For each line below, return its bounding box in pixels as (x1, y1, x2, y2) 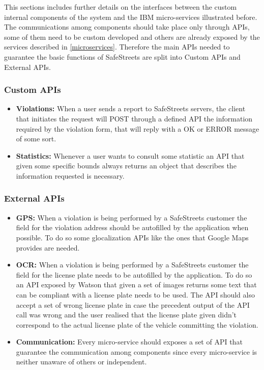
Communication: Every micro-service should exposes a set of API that (16, 336, 243, 347)
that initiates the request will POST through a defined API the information (16, 113, 253, 124)
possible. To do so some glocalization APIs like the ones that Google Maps (16, 232, 249, 242)
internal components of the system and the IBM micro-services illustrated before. (4, 11, 257, 22)
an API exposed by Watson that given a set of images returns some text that (16, 279, 257, 290)
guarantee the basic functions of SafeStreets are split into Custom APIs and (4, 51, 241, 62)
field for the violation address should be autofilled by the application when (16, 222, 249, 233)
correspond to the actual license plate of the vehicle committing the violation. (16, 319, 258, 330)
